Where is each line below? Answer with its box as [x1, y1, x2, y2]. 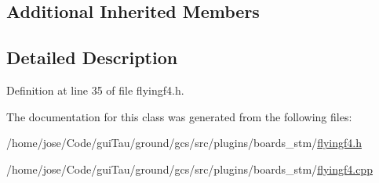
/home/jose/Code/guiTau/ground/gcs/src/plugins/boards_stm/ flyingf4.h [6, 135, 362, 151]
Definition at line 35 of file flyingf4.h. [6, 81, 184, 98]
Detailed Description [6, 45, 178, 70]
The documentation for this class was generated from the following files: [6, 108, 352, 124]
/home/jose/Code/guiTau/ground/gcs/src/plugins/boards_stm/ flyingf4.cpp [6, 160, 373, 177]
